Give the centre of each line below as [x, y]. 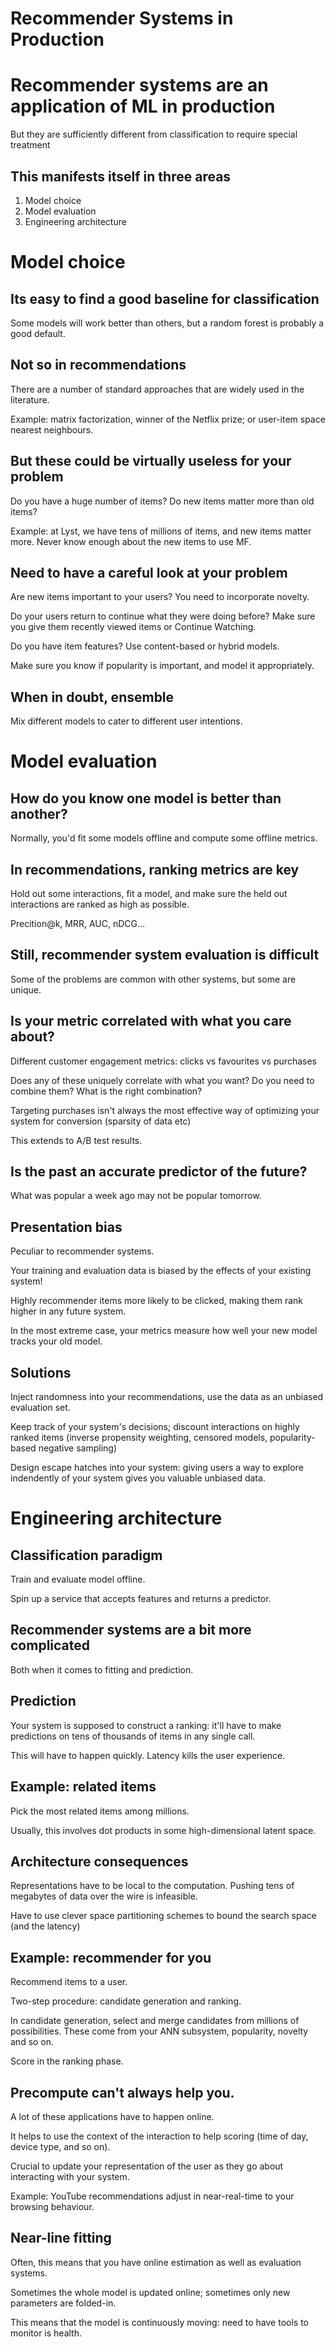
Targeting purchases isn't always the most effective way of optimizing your [165, 1110]
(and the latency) [45, 1926]
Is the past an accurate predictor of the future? [159, 1172]
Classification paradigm [86, 1555]
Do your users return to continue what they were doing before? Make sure [163, 616]
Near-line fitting [61, 2238]
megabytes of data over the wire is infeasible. [104, 1896]
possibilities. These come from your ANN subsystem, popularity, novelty [159, 2031]
